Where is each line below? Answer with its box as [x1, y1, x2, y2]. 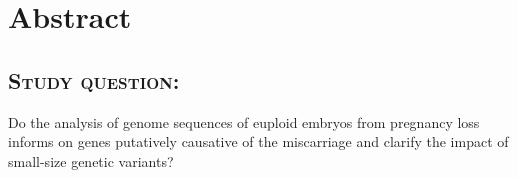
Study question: [8, 64, 180, 95]
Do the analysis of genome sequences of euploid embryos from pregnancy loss [8, 111, 480, 132]
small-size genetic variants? [8, 150, 174, 171]
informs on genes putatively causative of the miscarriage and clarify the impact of [8, 131, 509, 152]
